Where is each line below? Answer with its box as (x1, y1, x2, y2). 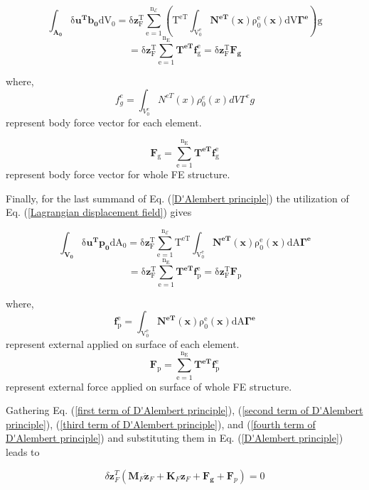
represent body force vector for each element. (6, 114, 202, 129)
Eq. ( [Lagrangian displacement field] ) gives (6, 205, 192, 219)
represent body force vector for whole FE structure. (6, 166, 230, 181)
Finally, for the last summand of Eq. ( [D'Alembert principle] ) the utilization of (6, 190, 349, 205)
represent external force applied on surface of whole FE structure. (6, 379, 292, 393)
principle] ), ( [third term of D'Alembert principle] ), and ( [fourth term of (6, 416, 316, 431)
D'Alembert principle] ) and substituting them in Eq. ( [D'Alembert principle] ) (6, 430, 343, 445)
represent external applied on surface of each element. (6, 337, 240, 352)
